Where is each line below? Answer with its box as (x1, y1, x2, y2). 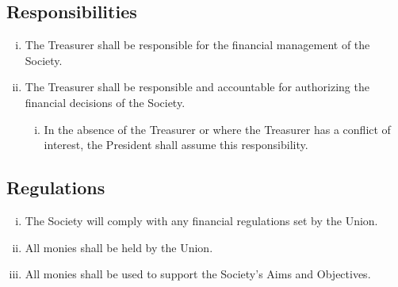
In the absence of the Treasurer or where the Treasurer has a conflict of (44, 121, 391, 137)
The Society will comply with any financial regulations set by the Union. (25, 212, 378, 228)
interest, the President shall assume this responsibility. (44, 136, 308, 153)
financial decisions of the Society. (25, 94, 186, 110)
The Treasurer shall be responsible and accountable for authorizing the (25, 78, 369, 95)
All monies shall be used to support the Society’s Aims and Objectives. (25, 266, 371, 282)
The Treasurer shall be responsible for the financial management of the (25, 36, 370, 53)
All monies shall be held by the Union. (25, 239, 213, 255)
